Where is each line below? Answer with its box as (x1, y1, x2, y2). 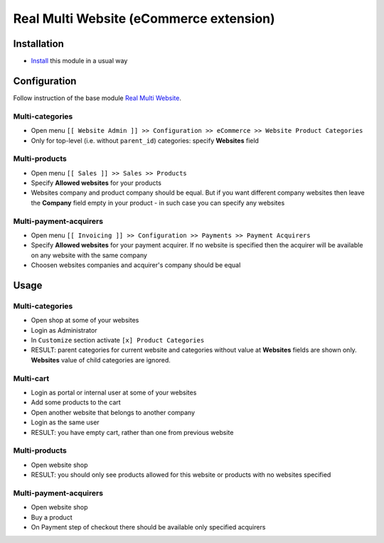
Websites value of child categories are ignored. (31, 355, 171, 364)
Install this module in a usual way (31, 57, 128, 65)
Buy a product (31, 512, 73, 522)
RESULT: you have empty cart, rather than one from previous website (31, 428, 234, 436)
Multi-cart (13, 373, 50, 383)
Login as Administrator (31, 326, 97, 334)
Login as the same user (31, 418, 100, 426)
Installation (13, 38, 64, 50)
